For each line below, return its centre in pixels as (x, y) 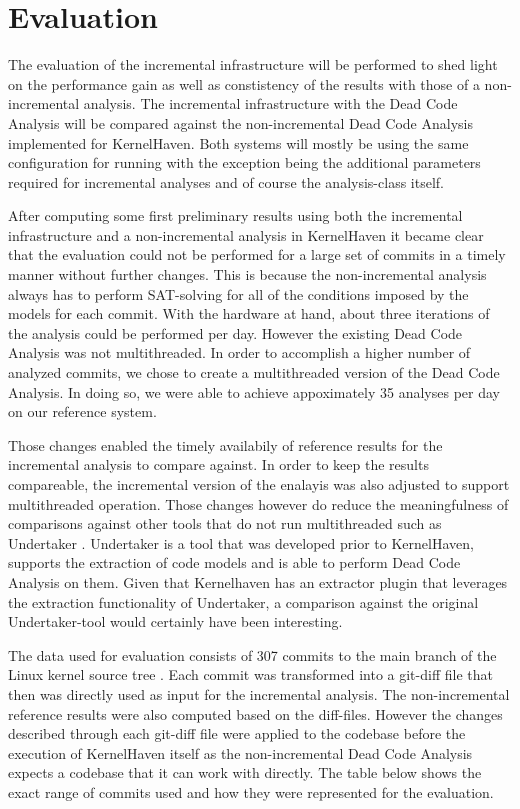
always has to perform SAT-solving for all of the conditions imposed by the (238, 293)
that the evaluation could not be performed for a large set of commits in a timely (257, 254)
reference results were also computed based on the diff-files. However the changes (255, 713)
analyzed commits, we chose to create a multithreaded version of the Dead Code (254, 372)
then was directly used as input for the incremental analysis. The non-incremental (259, 693)
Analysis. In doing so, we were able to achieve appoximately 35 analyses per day (254, 391)
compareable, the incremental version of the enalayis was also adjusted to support (259, 484)
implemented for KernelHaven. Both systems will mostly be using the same (238, 142)
